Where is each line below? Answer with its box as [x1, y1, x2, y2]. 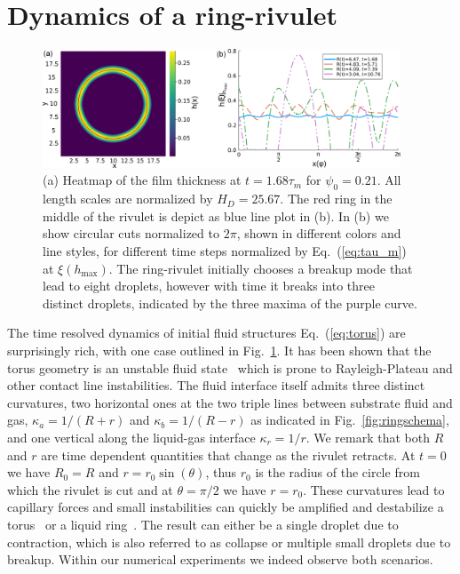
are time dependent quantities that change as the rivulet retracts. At [41, 445, 416, 464]
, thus [205, 463, 237, 482]
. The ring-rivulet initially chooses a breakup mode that [108, 259, 413, 277]
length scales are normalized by [43, 189, 213, 208]
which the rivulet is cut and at [7, 480, 173, 498]
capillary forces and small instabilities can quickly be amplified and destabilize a [7, 498, 444, 516]
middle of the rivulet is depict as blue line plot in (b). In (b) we [43, 206, 389, 225]
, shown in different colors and [236, 224, 401, 243]
